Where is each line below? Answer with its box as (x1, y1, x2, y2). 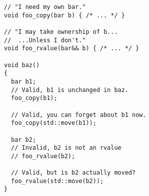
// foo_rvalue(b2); (11, 152, 75, 160)
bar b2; (11, 136, 36, 143)
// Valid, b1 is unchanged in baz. (11, 86, 129, 94)
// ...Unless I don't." (4, 36, 86, 44)
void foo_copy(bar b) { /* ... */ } (4, 11, 125, 19)
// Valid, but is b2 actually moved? (11, 169, 136, 177)
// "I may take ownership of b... (4, 28, 118, 35)
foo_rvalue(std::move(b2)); (11, 177, 104, 185)
